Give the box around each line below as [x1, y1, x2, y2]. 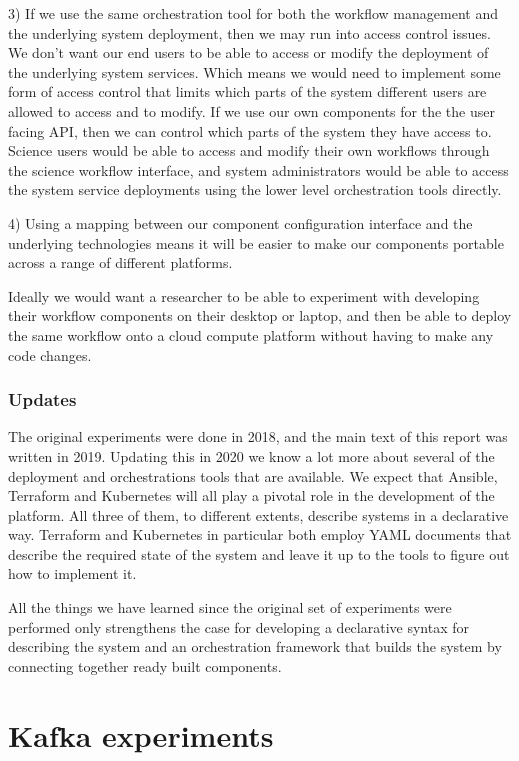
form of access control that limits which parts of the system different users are [8, 81, 487, 102]
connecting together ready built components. [8, 655, 282, 676]
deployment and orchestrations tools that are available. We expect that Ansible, [8, 465, 498, 486]
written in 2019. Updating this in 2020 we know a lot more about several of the [8, 445, 495, 466]
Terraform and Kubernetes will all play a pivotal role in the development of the [8, 485, 495, 506]
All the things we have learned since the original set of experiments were [8, 597, 452, 618]
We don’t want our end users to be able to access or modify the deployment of [8, 42, 489, 63]
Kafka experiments [8, 714, 274, 755]
